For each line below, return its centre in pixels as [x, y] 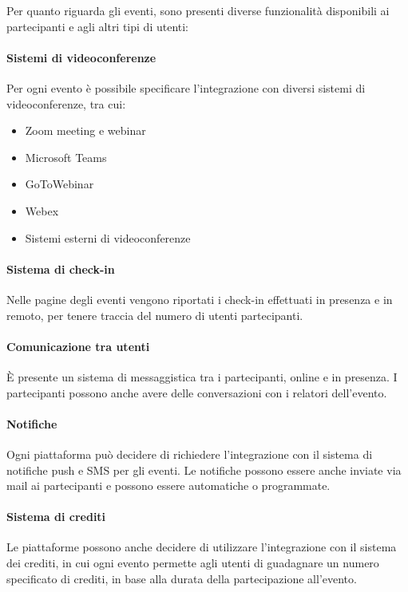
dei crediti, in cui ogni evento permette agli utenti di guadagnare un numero [193, 563]
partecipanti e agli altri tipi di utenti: [98, 26]
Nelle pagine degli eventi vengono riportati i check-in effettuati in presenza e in [200, 299]
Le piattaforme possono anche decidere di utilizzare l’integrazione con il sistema [202, 547]
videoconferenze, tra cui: [66, 103]
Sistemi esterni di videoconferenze [108, 237]
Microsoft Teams [66, 157]
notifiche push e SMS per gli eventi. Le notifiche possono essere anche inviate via [204, 470]
